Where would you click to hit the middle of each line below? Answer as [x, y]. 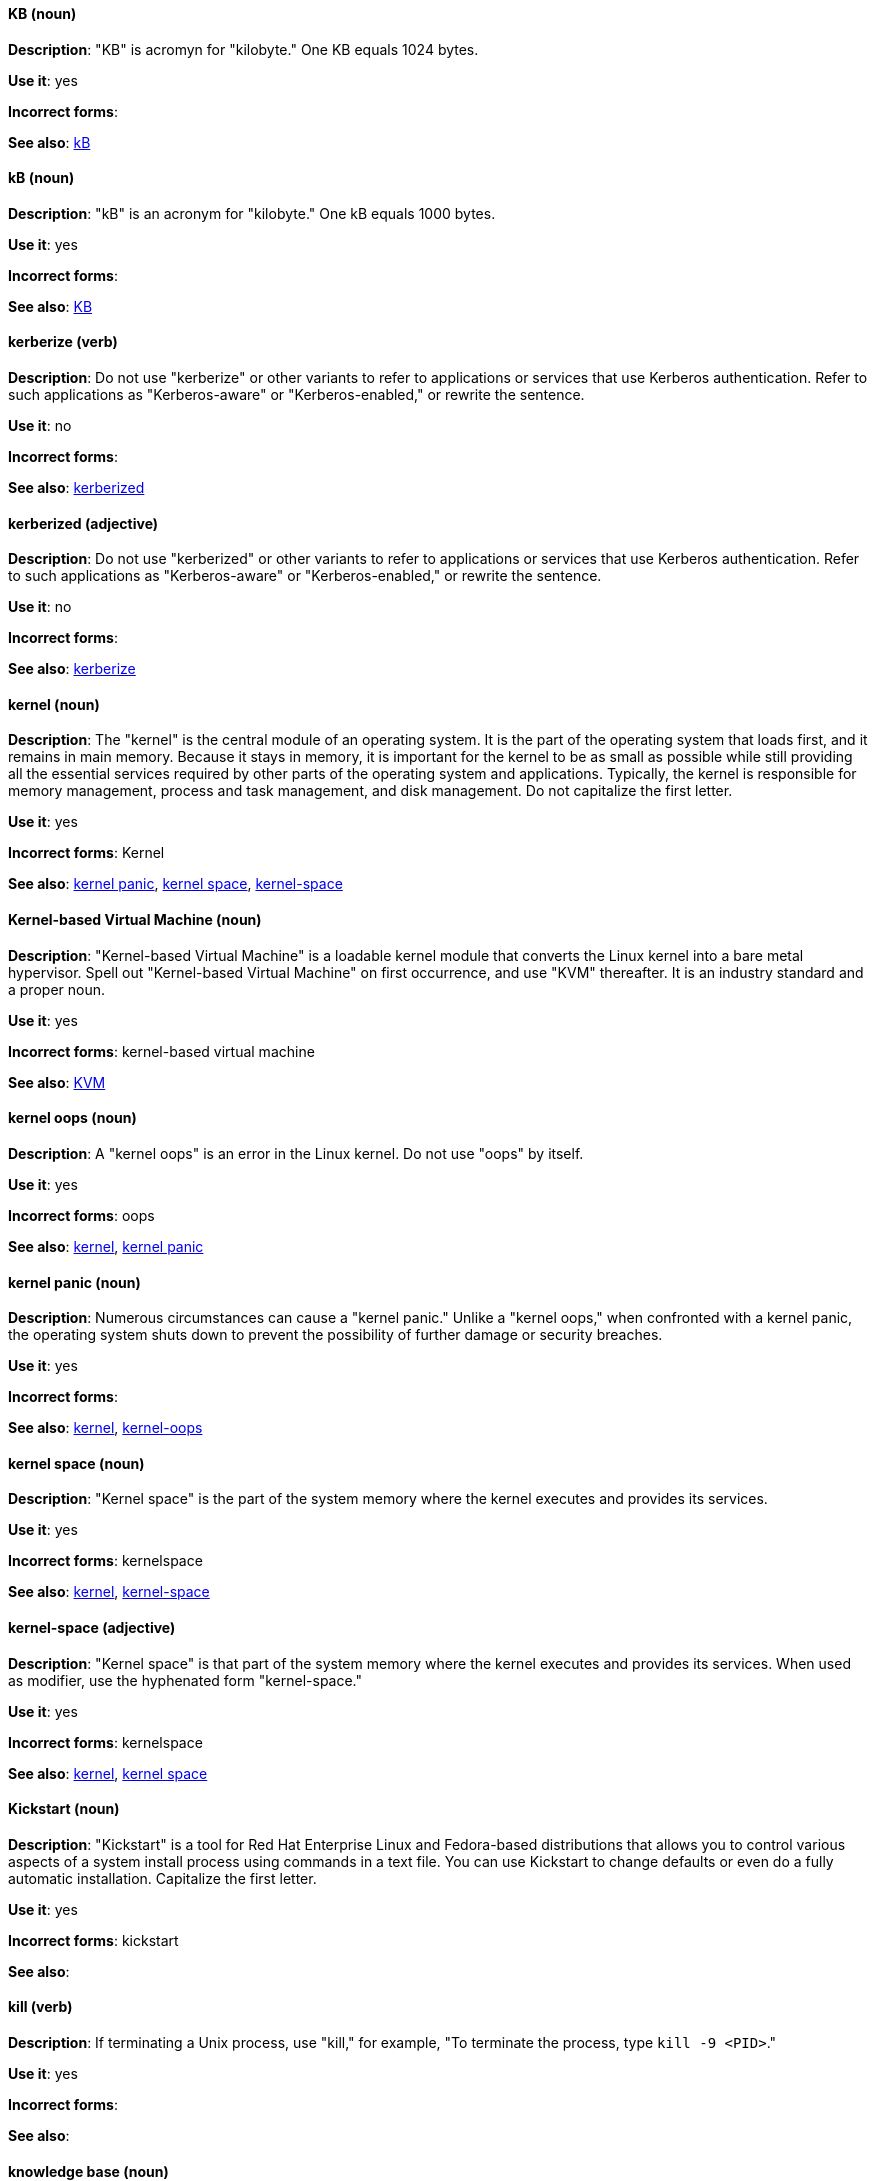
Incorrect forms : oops [81, 1215]
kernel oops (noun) [72, 1118]
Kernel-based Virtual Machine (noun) [135, 920]
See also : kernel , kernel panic [106, 1246]
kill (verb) [40, 2007]
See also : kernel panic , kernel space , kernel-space [175, 884]
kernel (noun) [54, 704]
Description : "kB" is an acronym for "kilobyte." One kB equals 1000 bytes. [252, 213]
